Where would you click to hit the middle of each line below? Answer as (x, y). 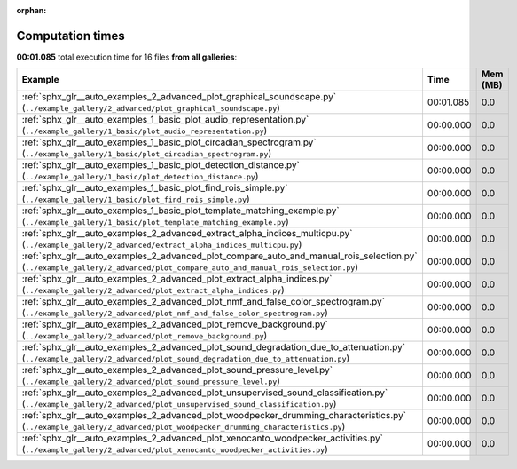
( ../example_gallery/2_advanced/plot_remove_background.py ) (145, 336)
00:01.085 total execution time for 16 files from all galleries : (127, 57)
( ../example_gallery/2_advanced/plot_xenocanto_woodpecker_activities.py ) (175, 449)
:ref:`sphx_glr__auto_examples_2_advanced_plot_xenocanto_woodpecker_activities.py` (202, 438)
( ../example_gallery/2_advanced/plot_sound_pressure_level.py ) (151, 381)
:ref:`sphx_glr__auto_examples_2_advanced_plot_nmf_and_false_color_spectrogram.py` (204, 302)
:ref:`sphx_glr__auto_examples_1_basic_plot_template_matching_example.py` (181, 211)
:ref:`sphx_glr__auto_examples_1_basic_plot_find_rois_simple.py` (155, 188)
